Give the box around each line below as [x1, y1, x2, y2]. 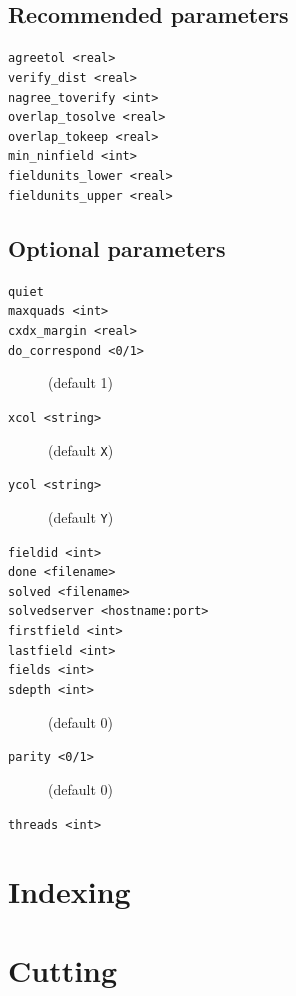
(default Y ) [48, 506, 114, 527]
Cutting [8, 949, 118, 990]
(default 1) [48, 372, 113, 393]
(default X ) [48, 439, 114, 460]
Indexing [8, 871, 131, 912]
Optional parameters [8, 232, 226, 263]
